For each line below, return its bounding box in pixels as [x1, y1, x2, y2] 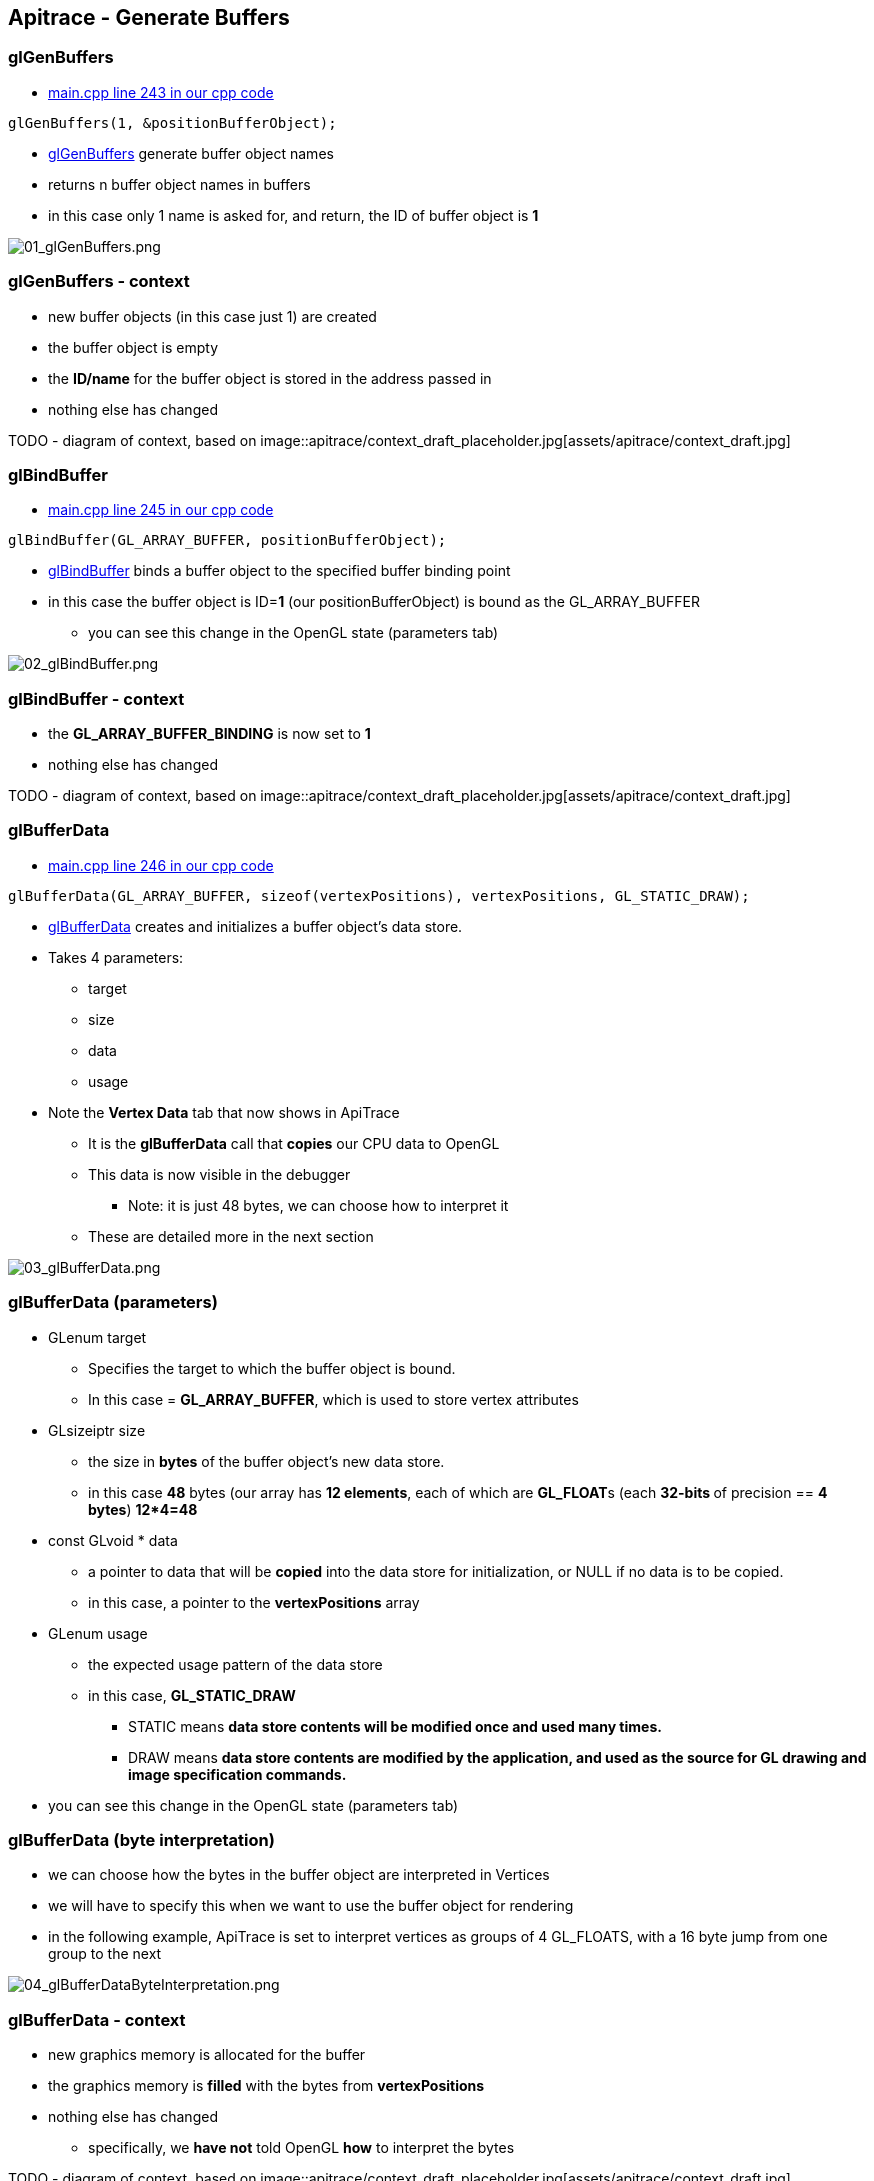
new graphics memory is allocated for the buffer [48, 2046, 366, 2064]
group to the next [48, 1945, 162, 1963]
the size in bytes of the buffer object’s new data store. [88, 1452, 445, 1470]
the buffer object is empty [48, 338, 219, 356]
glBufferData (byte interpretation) [8, 1829, 275, 1850]
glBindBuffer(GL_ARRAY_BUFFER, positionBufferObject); [8, 532, 447, 549]
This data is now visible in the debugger [88, 1165, 351, 1183]
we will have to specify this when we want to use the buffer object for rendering [48, 1897, 574, 1915]
